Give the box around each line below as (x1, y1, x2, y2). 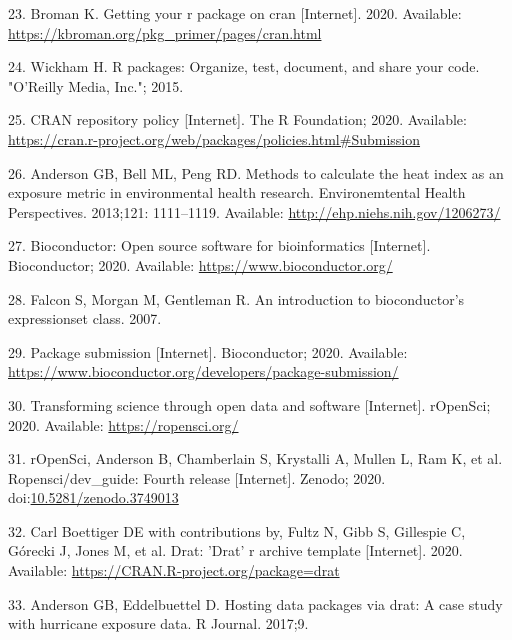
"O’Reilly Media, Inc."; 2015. (8, 75, 184, 96)
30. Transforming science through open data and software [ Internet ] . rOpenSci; (8, 394, 491, 415)
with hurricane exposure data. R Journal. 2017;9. (8, 613, 309, 634)
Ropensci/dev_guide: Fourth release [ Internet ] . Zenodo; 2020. (8, 467, 386, 488)
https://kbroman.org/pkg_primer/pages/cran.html (8, 22, 322, 43)
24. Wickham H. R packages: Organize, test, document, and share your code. (8, 56, 480, 77)
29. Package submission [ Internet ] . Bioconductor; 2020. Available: (8, 341, 408, 362)
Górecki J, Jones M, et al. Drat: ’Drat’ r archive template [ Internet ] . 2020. (8, 540, 463, 561)
